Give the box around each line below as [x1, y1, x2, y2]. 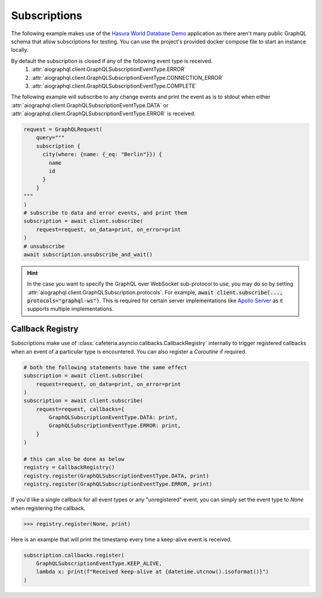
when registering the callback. [11, 504, 86, 512]
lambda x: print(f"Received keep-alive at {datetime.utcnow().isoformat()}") [36, 568, 270, 575]
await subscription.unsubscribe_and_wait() [23, 251, 153, 258]
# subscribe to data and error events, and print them [23, 209, 187, 216]
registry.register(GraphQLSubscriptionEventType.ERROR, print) [23, 481, 213, 488]
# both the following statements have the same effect [23, 364, 187, 371]
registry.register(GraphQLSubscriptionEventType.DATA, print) [23, 472, 209, 479]
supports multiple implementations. [27, 305, 114, 312]
